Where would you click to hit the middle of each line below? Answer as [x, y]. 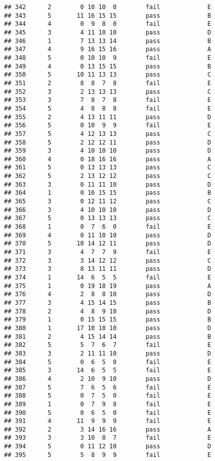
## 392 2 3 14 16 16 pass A [108, 429]
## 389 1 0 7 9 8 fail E [108, 404]
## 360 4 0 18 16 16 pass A [108, 159]
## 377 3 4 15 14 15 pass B [108, 303]
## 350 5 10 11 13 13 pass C [108, 75]
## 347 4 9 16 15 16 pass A [108, 49]
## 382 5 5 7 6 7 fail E [108, 345]
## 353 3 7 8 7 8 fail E [108, 100]
